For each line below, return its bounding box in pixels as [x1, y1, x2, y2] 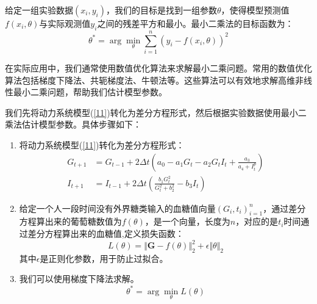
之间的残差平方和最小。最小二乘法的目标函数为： [97, 17, 294, 29]
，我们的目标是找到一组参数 [105, 4, 217, 16]
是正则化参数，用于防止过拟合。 [40, 252, 168, 264]
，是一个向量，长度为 [144, 215, 230, 228]
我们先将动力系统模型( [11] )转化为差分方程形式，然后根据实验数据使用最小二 [5, 106, 307, 118]
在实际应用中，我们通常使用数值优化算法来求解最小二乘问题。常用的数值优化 [5, 61, 312, 74]
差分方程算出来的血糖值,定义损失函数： [27, 226, 184, 239]
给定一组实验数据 [5, 4, 73, 16]
